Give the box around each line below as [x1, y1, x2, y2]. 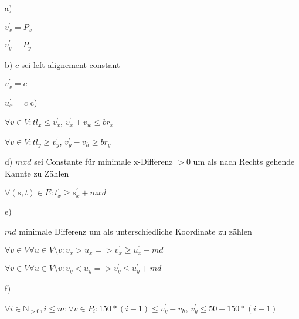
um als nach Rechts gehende [193, 155, 295, 168]
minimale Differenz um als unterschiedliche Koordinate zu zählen [19, 225, 252, 237]
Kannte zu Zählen [5, 167, 69, 179]
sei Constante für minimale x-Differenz [34, 155, 173, 168]
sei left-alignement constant [21, 58, 120, 70]
